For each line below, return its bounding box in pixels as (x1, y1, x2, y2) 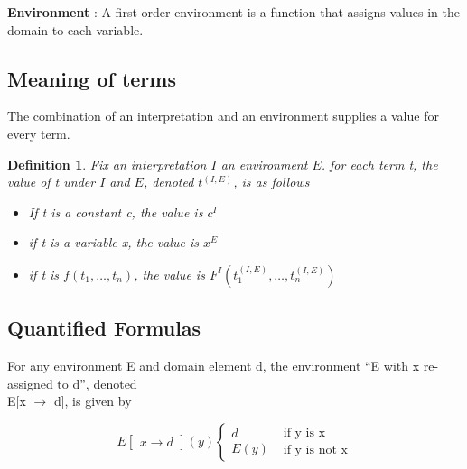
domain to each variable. (7, 20, 144, 39)
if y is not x (283, 444, 348, 457)
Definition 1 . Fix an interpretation (7, 154, 207, 173)
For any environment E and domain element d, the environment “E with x (7, 356, 420, 375)
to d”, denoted (57, 373, 137, 392)
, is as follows (233, 172, 310, 191)
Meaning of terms (7, 64, 176, 92)
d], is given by (53, 391, 132, 410)
